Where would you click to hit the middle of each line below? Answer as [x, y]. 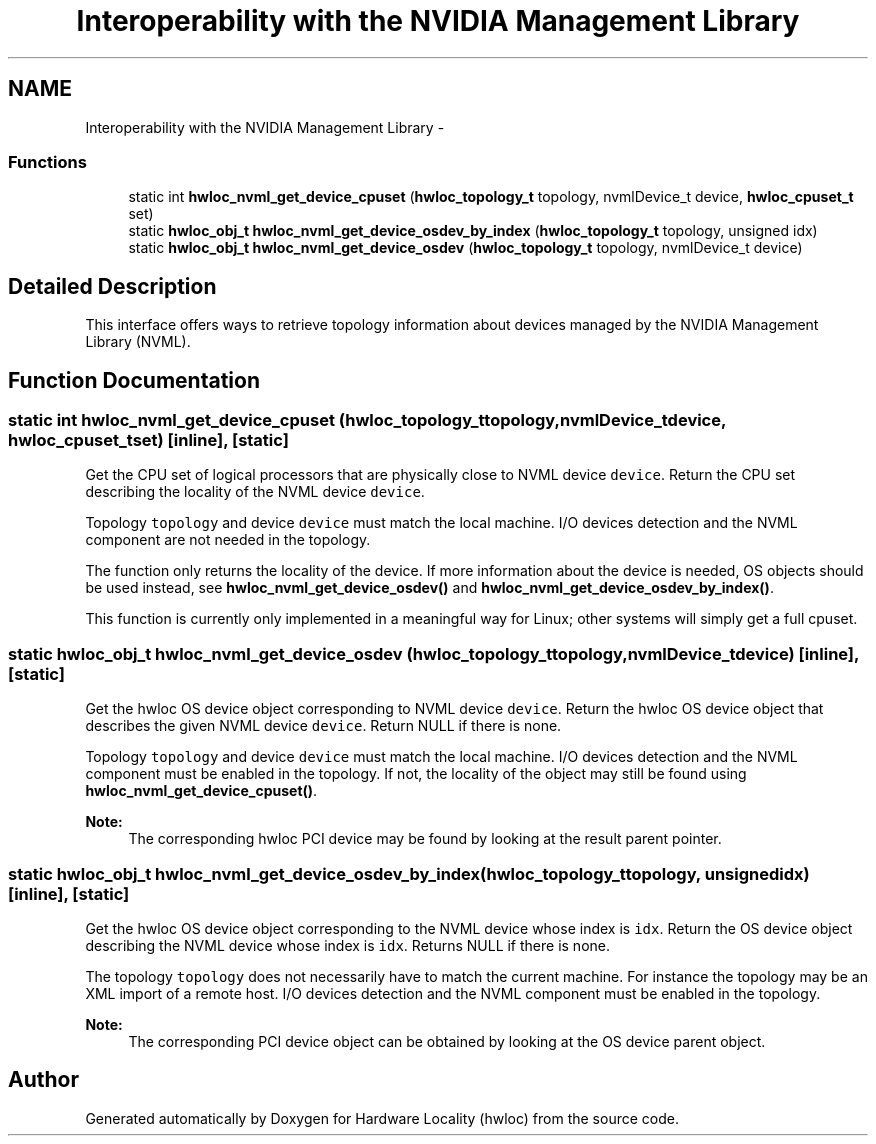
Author [43, 1080]
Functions [47, 161]
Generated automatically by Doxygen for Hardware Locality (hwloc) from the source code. [382, 1118]
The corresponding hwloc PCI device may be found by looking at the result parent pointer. [425, 839]
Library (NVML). [138, 342]
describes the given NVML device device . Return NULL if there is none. [323, 726]
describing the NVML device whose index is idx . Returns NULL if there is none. [347, 945]
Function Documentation [134, 380]
